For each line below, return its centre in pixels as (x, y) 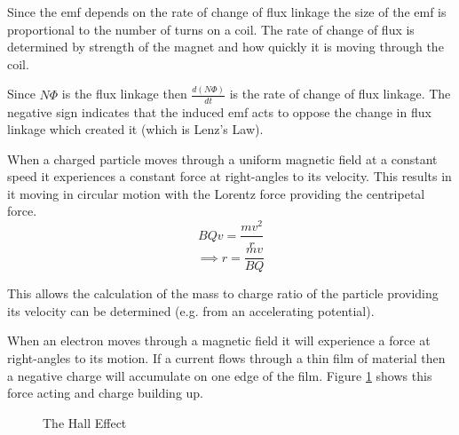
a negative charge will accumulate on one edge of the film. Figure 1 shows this (220, 375)
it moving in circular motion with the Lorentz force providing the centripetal (216, 193)
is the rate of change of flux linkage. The (340, 94)
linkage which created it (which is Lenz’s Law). (135, 129)
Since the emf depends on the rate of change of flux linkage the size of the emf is (227, 12)
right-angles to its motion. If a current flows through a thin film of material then (226, 358)
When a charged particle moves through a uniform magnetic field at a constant (222, 158)
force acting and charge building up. (106, 393)
